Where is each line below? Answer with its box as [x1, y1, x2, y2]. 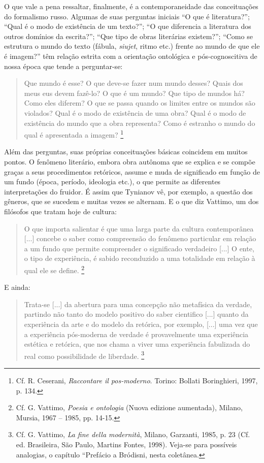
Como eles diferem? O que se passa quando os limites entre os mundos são [24, 97, 255, 108]
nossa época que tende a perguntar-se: [4, 60, 123, 71]
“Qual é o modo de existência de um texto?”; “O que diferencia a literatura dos [4, 21, 251, 31]
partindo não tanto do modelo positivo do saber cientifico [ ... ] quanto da [24, 309, 249, 319]
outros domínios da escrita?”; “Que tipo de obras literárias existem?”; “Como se [4, 30, 253, 41]
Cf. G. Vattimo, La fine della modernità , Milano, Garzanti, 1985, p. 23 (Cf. [16, 429, 250, 440]
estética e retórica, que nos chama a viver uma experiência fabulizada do [24, 339, 250, 349]
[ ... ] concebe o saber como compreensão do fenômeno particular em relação [24, 233, 256, 244]
